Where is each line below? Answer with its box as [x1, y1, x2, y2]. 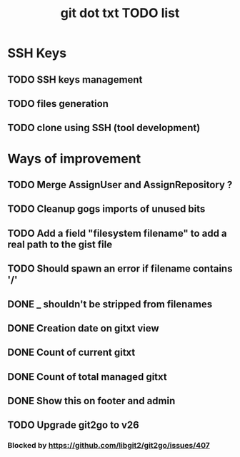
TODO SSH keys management [7, 73, 143, 86]
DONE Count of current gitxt [7, 346, 136, 359]
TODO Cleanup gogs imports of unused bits [7, 203, 206, 215]
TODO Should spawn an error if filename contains [7, 262, 233, 275]
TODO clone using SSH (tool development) [7, 122, 201, 134]
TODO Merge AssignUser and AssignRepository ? [7, 178, 233, 190]
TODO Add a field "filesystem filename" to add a [7, 227, 227, 240]
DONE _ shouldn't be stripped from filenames [7, 298, 213, 310]
